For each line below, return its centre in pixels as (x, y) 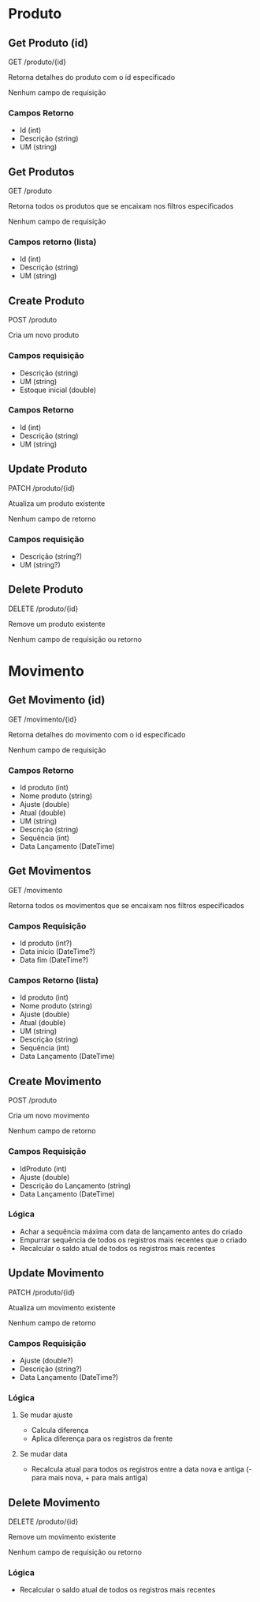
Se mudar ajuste (46, 1415)
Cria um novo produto (44, 335)
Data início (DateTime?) (58, 952)
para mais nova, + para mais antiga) (89, 1478)
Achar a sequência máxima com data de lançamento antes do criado (131, 1231)
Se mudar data (44, 1454)
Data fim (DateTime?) (54, 960)
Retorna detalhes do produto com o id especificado (92, 77)
